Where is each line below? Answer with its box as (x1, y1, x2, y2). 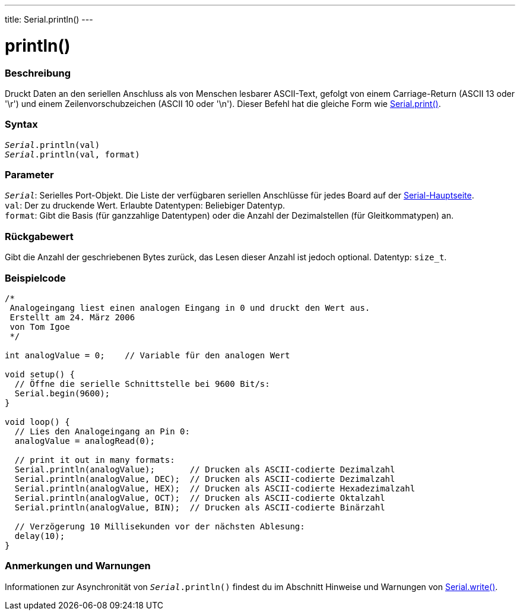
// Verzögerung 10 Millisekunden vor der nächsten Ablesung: (14, 521, 305, 531)
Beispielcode (5, 272, 66, 284)
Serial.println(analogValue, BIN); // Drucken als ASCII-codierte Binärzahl (14, 502, 385, 512)
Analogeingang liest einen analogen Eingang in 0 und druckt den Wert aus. (9, 302, 370, 313)
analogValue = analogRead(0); (14, 436, 155, 446)
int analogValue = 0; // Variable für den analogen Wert (5, 350, 290, 360)
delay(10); (14, 531, 65, 541)
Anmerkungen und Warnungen (5, 560, 151, 572)
